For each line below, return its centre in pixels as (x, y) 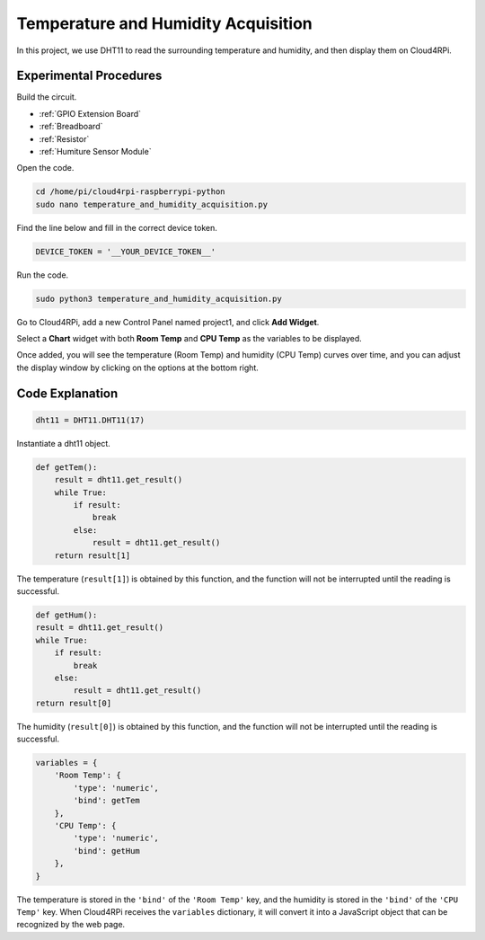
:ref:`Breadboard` (71, 127)
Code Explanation (67, 393)
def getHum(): (66, 615)
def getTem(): (66, 467)
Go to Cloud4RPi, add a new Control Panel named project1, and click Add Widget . (168, 322)
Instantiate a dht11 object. (64, 443)
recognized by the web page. (71, 925)
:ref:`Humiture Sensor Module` (95, 152)
